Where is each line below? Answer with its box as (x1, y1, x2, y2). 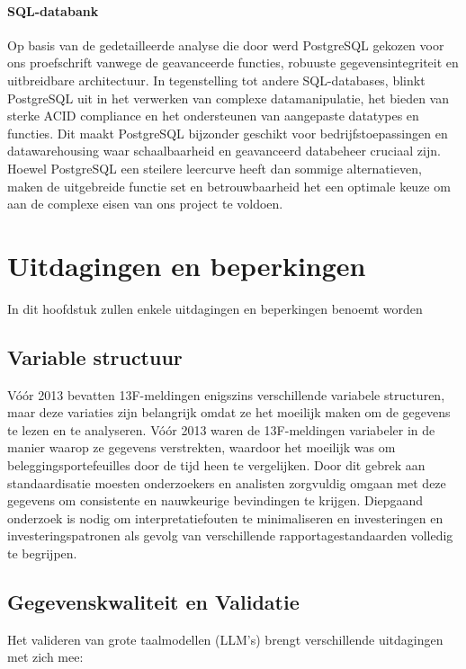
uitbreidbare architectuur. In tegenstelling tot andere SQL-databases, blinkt (7, 70, 426, 89)
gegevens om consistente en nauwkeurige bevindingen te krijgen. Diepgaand (7, 491, 424, 510)
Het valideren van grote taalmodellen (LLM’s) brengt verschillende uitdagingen (7, 629, 444, 648)
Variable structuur (7, 343, 183, 370)
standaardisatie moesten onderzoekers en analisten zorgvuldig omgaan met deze (7, 473, 446, 492)
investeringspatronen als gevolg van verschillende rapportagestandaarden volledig (7, 526, 453, 545)
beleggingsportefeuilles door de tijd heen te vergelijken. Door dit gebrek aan (7, 456, 426, 475)
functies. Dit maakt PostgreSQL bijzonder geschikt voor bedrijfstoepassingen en (7, 123, 448, 142)
